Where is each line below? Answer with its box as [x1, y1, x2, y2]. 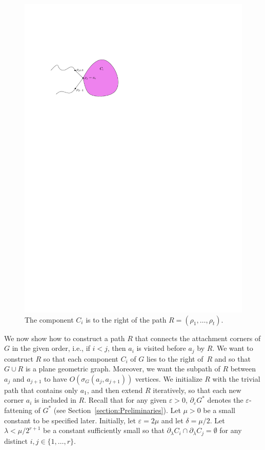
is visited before [136, 343, 186, 353]
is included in [34, 395, 76, 405]
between [230, 363, 256, 374]
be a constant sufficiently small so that [43, 425, 165, 436]
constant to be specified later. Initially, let [4, 415, 136, 425]
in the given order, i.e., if [12, 343, 90, 353]
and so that [214, 353, 251, 364]
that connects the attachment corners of [135, 332, 261, 343]
